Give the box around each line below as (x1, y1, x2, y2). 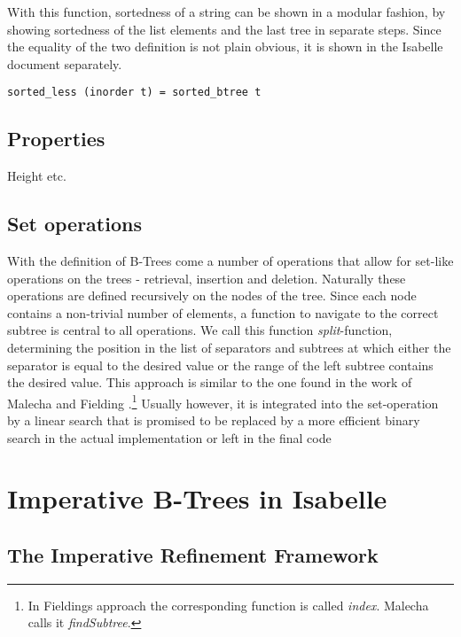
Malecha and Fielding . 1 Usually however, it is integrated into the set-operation (7, 391, 439, 412)
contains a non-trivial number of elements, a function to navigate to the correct (7, 303, 439, 322)
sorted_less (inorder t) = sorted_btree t (7, 86, 262, 99)
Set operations (7, 210, 142, 237)
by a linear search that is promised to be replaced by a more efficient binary (7, 411, 420, 430)
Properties (7, 125, 105, 152)
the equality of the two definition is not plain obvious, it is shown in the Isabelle (7, 37, 443, 56)
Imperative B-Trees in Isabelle (7, 480, 387, 517)
